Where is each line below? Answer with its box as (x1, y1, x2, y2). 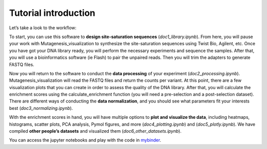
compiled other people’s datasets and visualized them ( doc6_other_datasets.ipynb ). (9, 128, 181, 134)
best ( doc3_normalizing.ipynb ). (9, 105, 73, 111)
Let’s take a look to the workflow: (9, 25, 77, 31)
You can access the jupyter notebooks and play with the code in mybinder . (9, 137, 162, 143)
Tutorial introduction (9, 7, 95, 18)
